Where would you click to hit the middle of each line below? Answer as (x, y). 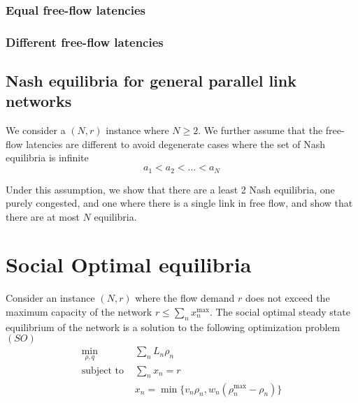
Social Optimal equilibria (129, 264)
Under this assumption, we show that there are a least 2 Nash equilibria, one (170, 189)
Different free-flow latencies (85, 42)
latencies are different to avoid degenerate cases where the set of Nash (176, 144)
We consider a (36, 130)
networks (39, 101)
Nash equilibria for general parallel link (151, 81)
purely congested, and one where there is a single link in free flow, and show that (179, 203)
